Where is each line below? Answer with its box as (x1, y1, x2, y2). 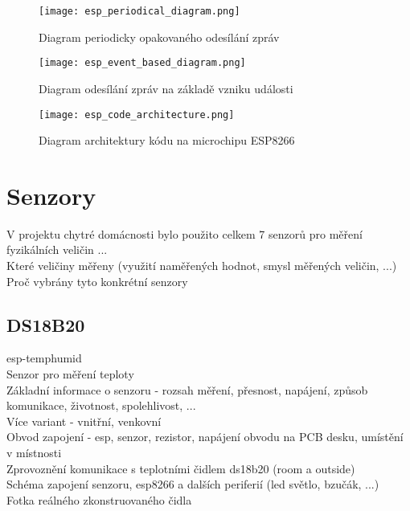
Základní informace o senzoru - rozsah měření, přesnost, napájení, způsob (6, 381, 368, 398)
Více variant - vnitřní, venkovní (6, 412, 162, 429)
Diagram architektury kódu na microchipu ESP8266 (39, 132, 295, 149)
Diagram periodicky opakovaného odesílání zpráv (39, 28, 280, 45)
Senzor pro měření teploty (6, 366, 134, 382)
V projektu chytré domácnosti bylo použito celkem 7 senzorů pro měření (6, 225, 363, 242)
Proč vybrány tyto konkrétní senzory (6, 272, 188, 289)
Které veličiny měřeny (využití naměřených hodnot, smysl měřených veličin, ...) (6, 257, 397, 274)
